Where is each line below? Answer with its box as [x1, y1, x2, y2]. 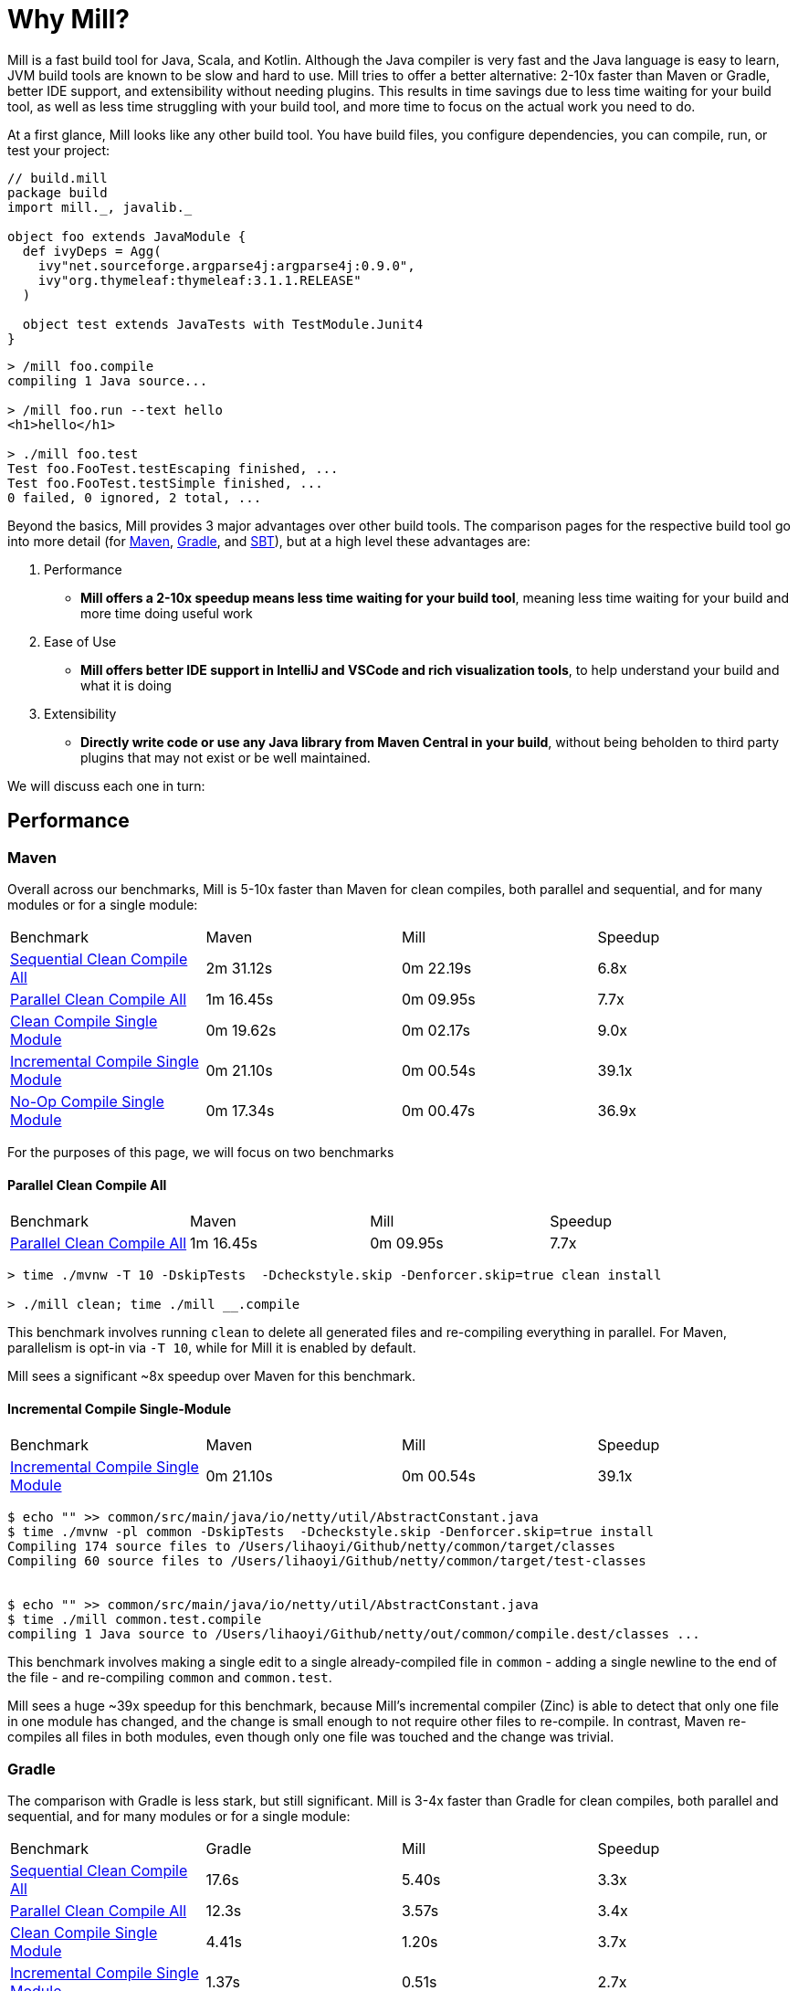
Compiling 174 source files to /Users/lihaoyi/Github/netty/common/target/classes [7, 1539, 615, 1554]
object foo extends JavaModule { [7, 228, 247, 244]
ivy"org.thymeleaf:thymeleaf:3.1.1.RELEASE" [37, 272, 362, 288]
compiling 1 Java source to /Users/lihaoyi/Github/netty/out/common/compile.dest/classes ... [7, 1627, 700, 1642]
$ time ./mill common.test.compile [7, 1612, 262, 1628]
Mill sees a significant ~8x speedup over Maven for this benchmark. [7, 1368, 416, 1385]
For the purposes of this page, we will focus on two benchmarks [7, 1143, 394, 1160]
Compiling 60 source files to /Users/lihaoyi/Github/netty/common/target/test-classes [7, 1554, 646, 1569]
